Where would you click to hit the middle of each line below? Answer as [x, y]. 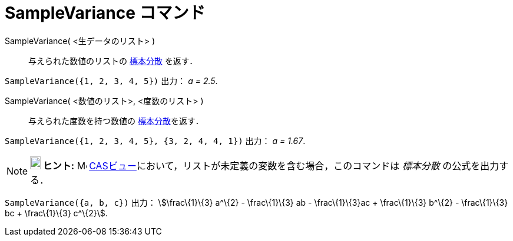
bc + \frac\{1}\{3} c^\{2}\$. [56, 213]
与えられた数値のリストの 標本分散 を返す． [113, 61]
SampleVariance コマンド [105, 13]
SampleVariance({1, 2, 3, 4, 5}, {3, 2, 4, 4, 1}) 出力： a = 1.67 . [155, 140]
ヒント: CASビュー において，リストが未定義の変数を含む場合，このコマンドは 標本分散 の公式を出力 [271, 165]
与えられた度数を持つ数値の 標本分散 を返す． [116, 120]
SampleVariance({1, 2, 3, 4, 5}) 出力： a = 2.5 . [111, 81]
